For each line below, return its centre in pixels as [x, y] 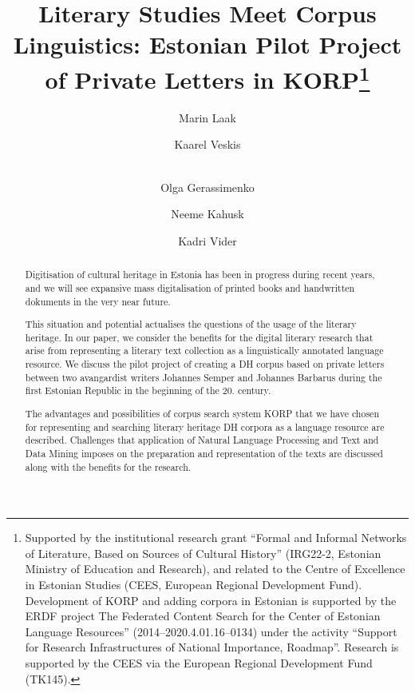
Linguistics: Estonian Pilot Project [207, 44]
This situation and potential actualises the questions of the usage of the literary [191, 324]
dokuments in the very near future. [98, 301]
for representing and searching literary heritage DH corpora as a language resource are [205, 426]
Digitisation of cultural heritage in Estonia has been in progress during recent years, [200, 275]
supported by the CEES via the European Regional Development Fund [199, 662]
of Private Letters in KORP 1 [207, 77]
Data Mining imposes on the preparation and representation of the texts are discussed [204, 453]
